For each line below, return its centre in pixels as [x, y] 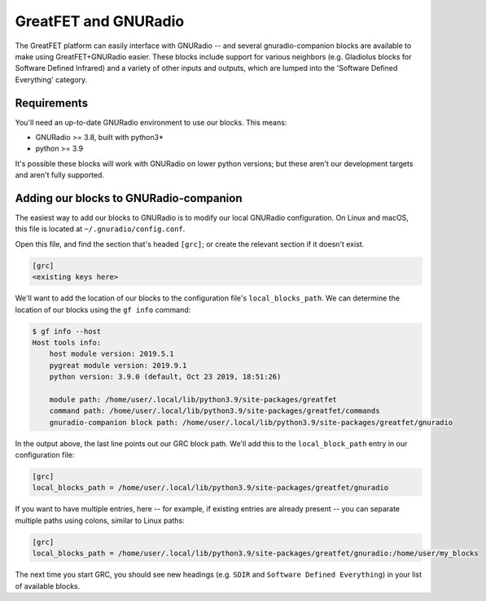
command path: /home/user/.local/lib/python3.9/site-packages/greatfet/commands [215, 411]
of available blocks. [48, 586]
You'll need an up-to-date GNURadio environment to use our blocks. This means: [151, 122]
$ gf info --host [67, 331]
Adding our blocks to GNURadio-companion [129, 198]
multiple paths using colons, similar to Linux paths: [100, 520]
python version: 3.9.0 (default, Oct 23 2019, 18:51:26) [165, 377]
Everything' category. [51, 79]
